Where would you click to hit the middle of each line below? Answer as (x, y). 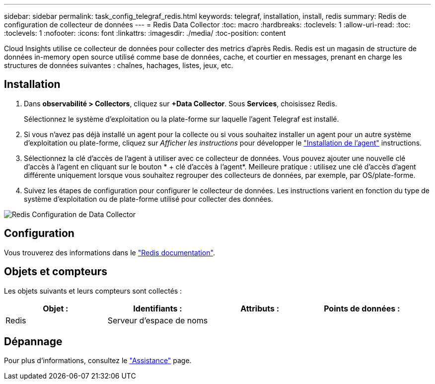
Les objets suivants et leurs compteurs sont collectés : (93, 291)
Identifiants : (158, 308)
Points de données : (362, 308)
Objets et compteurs (56, 272)
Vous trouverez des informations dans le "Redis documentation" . (109, 252)
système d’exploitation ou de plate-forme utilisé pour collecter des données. (148, 199)
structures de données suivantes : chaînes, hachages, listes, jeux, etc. (119, 65)
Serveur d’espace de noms (158, 320)
